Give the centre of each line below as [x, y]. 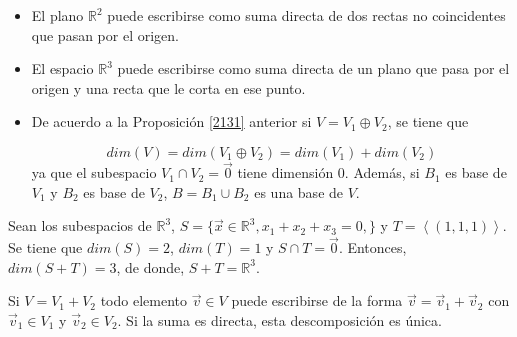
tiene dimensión [285, 172]
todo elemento [144, 300]
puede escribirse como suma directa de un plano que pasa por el [313, 68]
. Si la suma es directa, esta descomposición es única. [279, 319]
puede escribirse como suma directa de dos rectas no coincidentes [306, 15]
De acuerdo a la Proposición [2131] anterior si [171, 121]
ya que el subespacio [94, 172]
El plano [57, 15]
